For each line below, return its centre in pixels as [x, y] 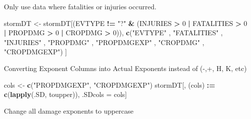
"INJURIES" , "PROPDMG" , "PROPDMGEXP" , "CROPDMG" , [104, 42]
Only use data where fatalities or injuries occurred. [80, 6]
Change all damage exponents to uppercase [69, 110]
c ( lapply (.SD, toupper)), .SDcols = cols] [66, 94]
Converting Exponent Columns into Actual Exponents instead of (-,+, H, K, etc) [125, 68]
